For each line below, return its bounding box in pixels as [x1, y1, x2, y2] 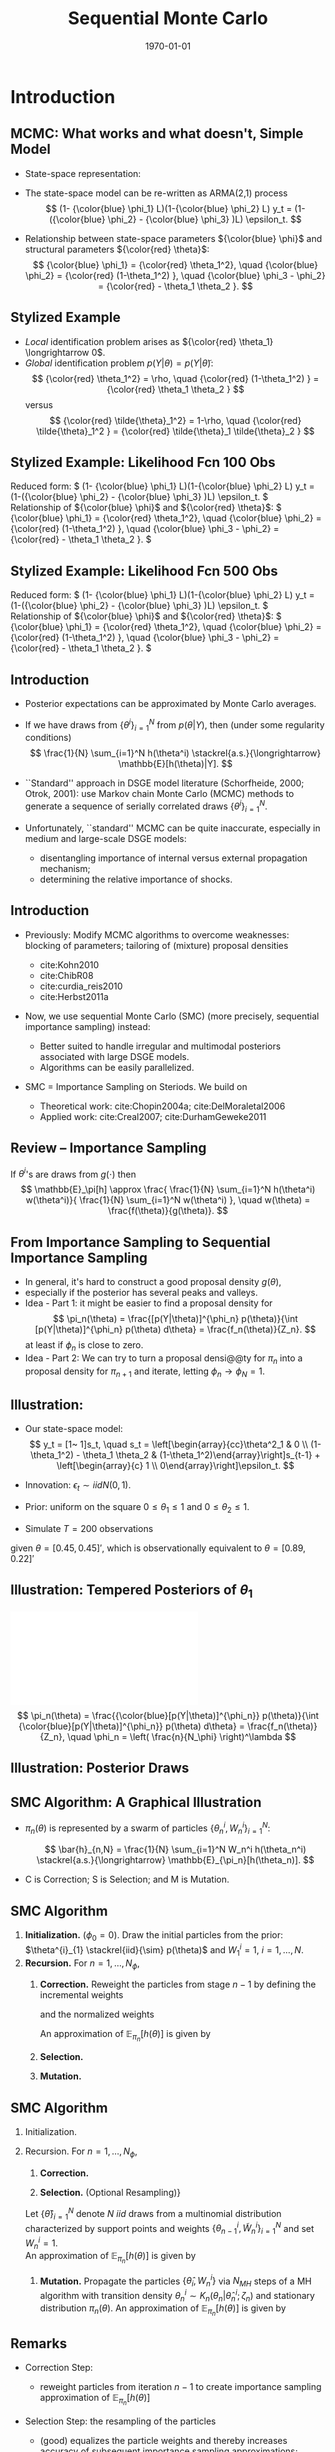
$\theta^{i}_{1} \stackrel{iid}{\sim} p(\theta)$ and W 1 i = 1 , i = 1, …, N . [24, 1942, 304, 1958]
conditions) [24, 732, 72, 744]
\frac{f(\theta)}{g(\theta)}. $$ [108, 1205, 228, 1217]
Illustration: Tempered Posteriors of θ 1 [10, 1582, 253, 1601]
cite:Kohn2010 [39, 958, 100, 971]
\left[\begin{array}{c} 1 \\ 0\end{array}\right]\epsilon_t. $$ [56, 1460, 295, 1472]
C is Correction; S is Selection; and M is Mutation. [24, 1873, 230, 1886]
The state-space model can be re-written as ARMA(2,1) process [24, 187, 288, 199]
